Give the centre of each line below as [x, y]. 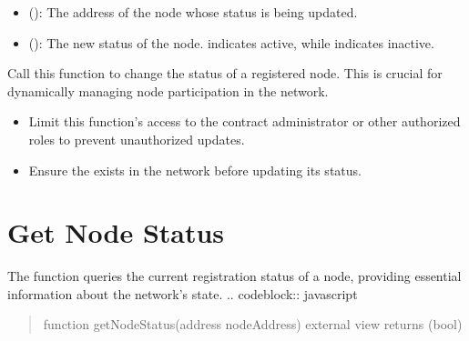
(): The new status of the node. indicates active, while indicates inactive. [231, 42]
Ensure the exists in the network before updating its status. [195, 170]
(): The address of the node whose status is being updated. [193, 12]
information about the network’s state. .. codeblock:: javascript [183, 293]
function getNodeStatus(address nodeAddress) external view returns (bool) [253, 324]
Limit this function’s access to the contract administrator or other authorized [245, 121]
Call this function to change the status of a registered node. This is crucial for [225, 73]
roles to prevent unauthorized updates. [137, 139]
